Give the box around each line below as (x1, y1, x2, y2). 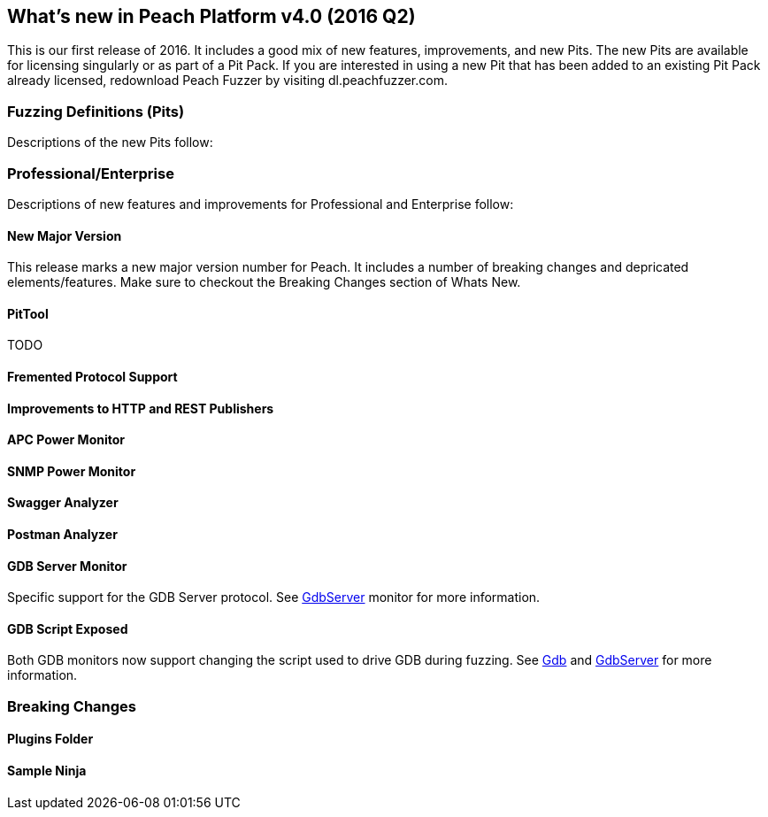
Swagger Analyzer (7, 495, 119, 511)
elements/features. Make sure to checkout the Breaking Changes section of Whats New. (7, 274, 521, 290)
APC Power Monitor (7, 432, 126, 448)
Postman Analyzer (7, 527, 118, 543)
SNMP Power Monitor (7, 463, 136, 479)
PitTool (7, 305, 49, 321)
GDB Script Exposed (7, 620, 128, 636)
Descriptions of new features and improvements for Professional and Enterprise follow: (7, 196, 514, 212)
